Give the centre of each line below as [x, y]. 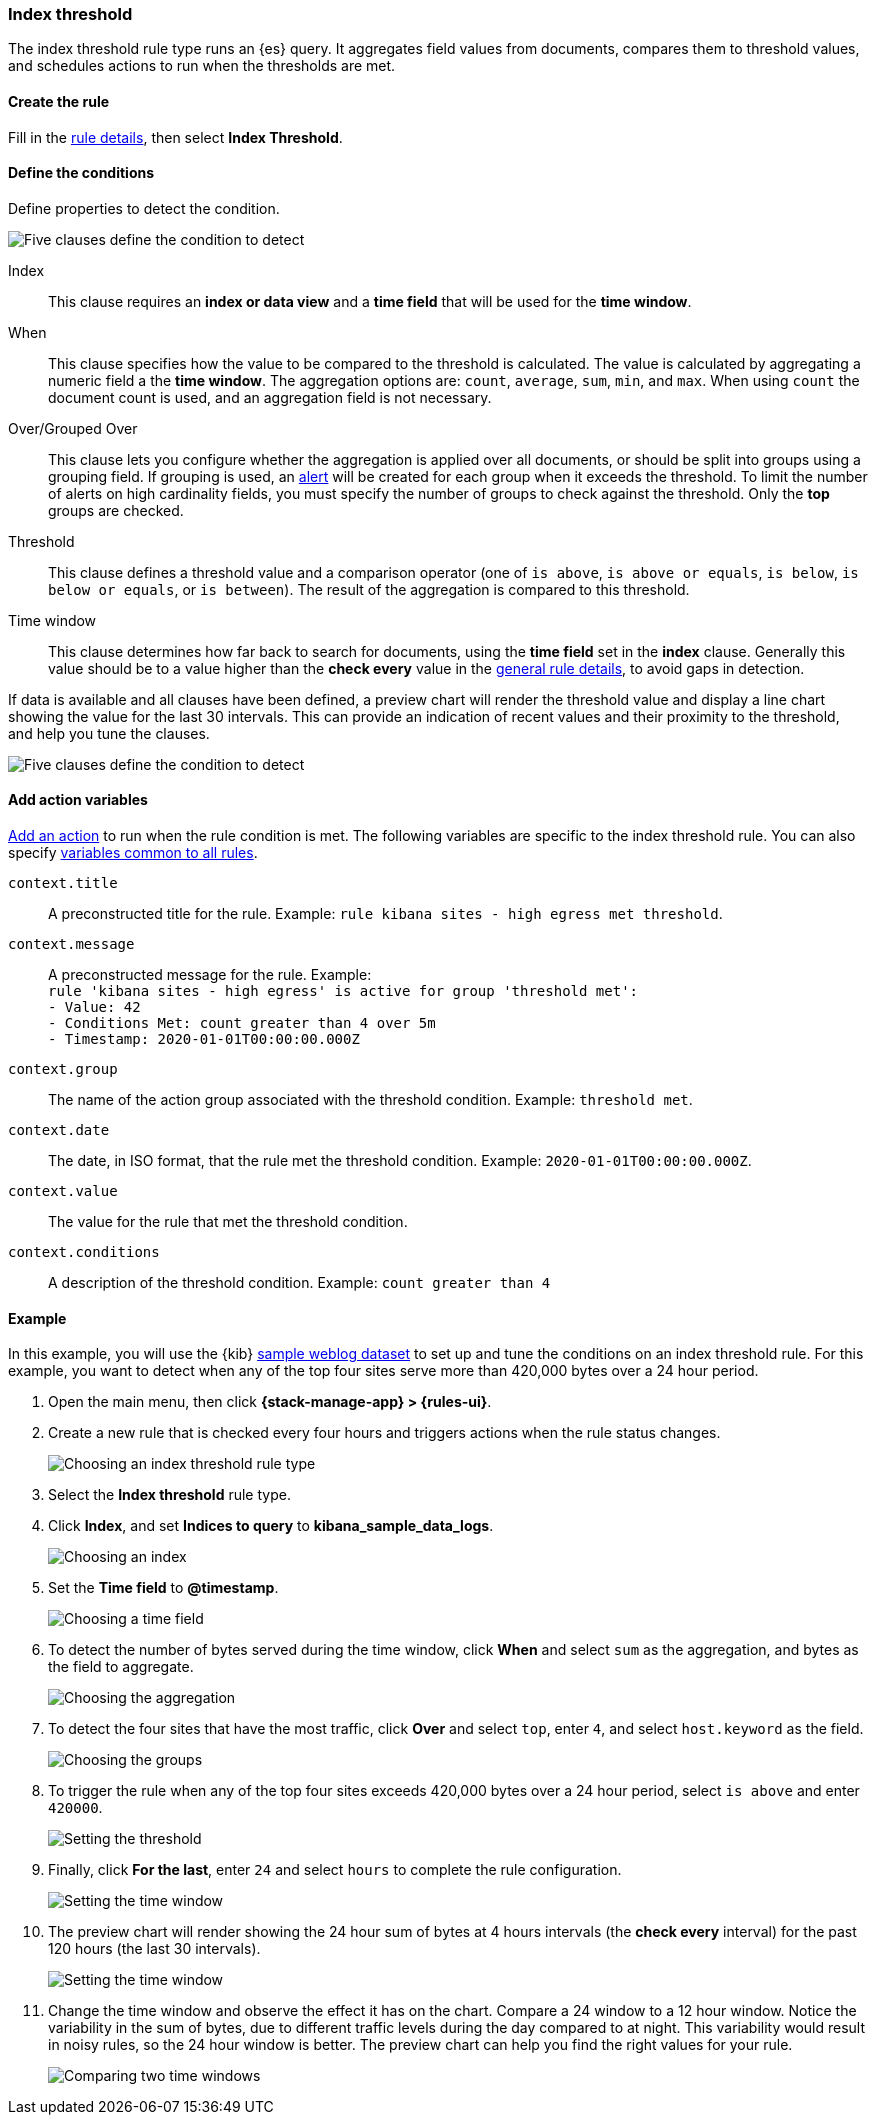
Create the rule [59, 101]
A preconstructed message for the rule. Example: [210, 975]
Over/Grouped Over [73, 428]
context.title [63, 883]
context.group [63, 1069]
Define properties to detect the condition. [144, 208]
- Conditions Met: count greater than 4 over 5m [242, 1023]
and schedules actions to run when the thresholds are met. [202, 66]
